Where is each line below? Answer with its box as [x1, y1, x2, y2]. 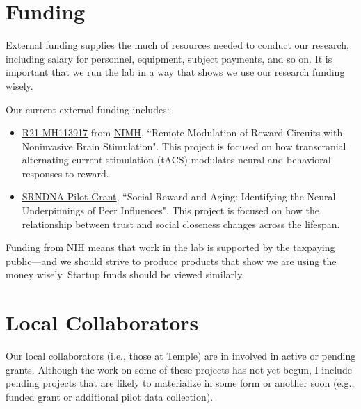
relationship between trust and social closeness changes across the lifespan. [22, 216, 340, 231]
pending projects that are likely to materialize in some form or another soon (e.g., [6, 376, 355, 390]
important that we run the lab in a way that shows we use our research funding [6, 65, 345, 79]
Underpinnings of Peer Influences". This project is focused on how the [22, 203, 319, 218]
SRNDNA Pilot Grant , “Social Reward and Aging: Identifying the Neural [22, 189, 336, 204]
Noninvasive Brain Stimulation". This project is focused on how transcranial [22, 138, 346, 153]
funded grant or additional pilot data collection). [6, 389, 214, 403]
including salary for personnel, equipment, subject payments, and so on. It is [6, 51, 332, 65]
